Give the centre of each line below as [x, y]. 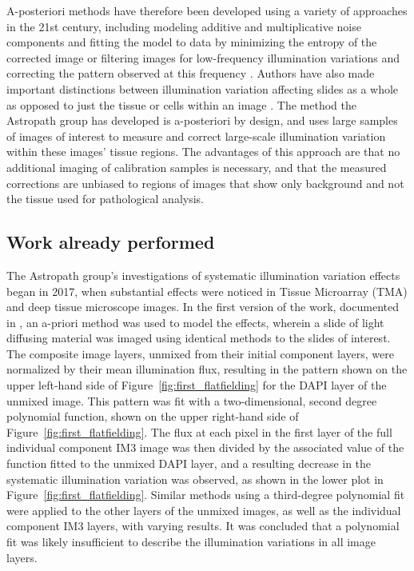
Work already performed [111, 242]
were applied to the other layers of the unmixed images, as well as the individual [204, 510]
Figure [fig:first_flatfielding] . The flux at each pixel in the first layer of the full [199, 431]
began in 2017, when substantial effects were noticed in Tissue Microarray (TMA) [207, 291]
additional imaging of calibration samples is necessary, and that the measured [197, 167]
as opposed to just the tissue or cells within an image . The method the [181, 104]
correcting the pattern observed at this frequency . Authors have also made [191, 73]
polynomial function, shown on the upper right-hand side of [153, 416]
